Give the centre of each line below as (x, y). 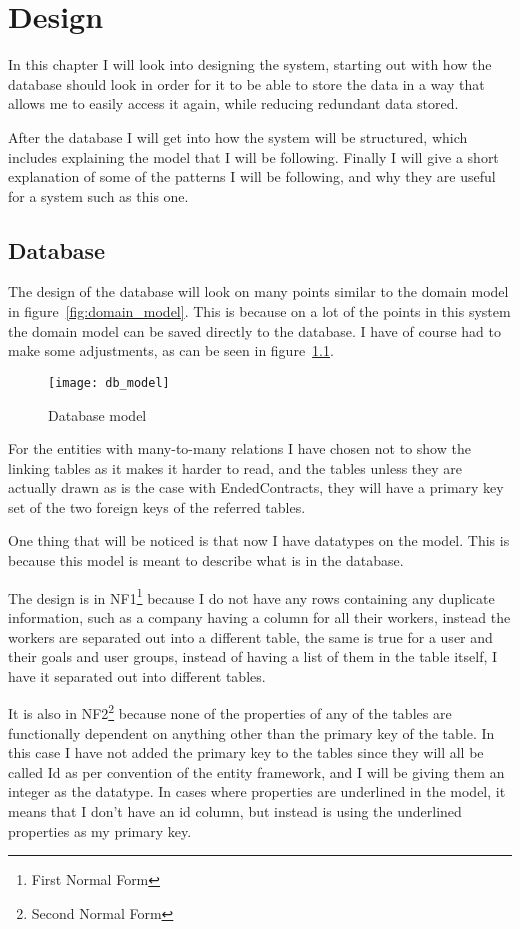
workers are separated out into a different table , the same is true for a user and (250, 636)
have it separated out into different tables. (137, 675)
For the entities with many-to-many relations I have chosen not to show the (239, 448)
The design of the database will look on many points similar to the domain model (258, 291)
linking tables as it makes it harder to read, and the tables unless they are (235, 467)
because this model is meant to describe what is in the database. (206, 560)
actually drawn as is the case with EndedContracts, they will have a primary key (256, 487)
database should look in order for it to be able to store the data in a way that (246, 83)
